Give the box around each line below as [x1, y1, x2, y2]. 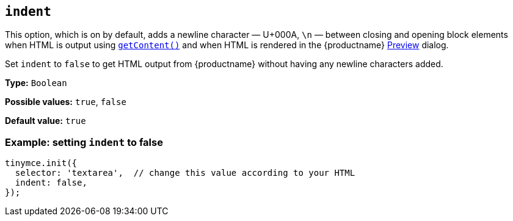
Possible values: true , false [5, 96, 126, 107]
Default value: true [5, 115, 86, 126]
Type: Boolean [5, 78, 67, 89]
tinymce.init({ [5, 158, 78, 168]
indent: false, [15, 178, 87, 188]
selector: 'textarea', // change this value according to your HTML [15, 168, 355, 178]
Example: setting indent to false [5, 136, 163, 148]
